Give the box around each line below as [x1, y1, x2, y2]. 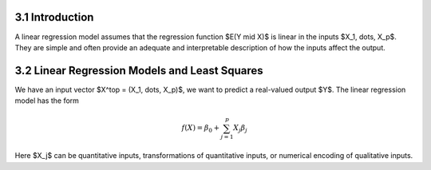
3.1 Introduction [14, 10, 94, 24]
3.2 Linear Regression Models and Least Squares [14, 64, 263, 77]
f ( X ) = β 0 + [181, 124, 219, 135]
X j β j [232, 124, 247, 135]
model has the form [14, 96, 80, 105]
